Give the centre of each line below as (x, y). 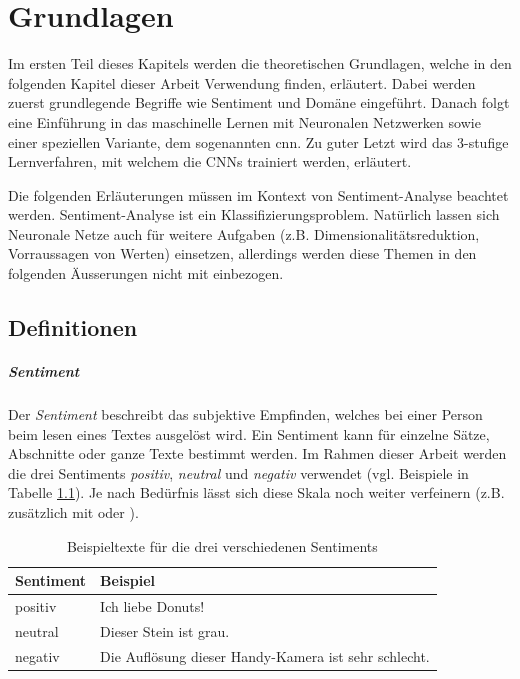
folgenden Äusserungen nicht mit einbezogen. (146, 273)
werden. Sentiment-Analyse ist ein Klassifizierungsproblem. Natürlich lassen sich (254, 214)
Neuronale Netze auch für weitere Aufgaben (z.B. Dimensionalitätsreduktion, (244, 233)
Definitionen (73, 327)
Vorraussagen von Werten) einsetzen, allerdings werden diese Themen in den (242, 253)
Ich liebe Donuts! (152, 606)
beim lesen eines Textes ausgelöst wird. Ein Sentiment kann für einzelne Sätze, (249, 433)
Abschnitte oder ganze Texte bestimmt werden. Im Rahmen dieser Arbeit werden (257, 453)
